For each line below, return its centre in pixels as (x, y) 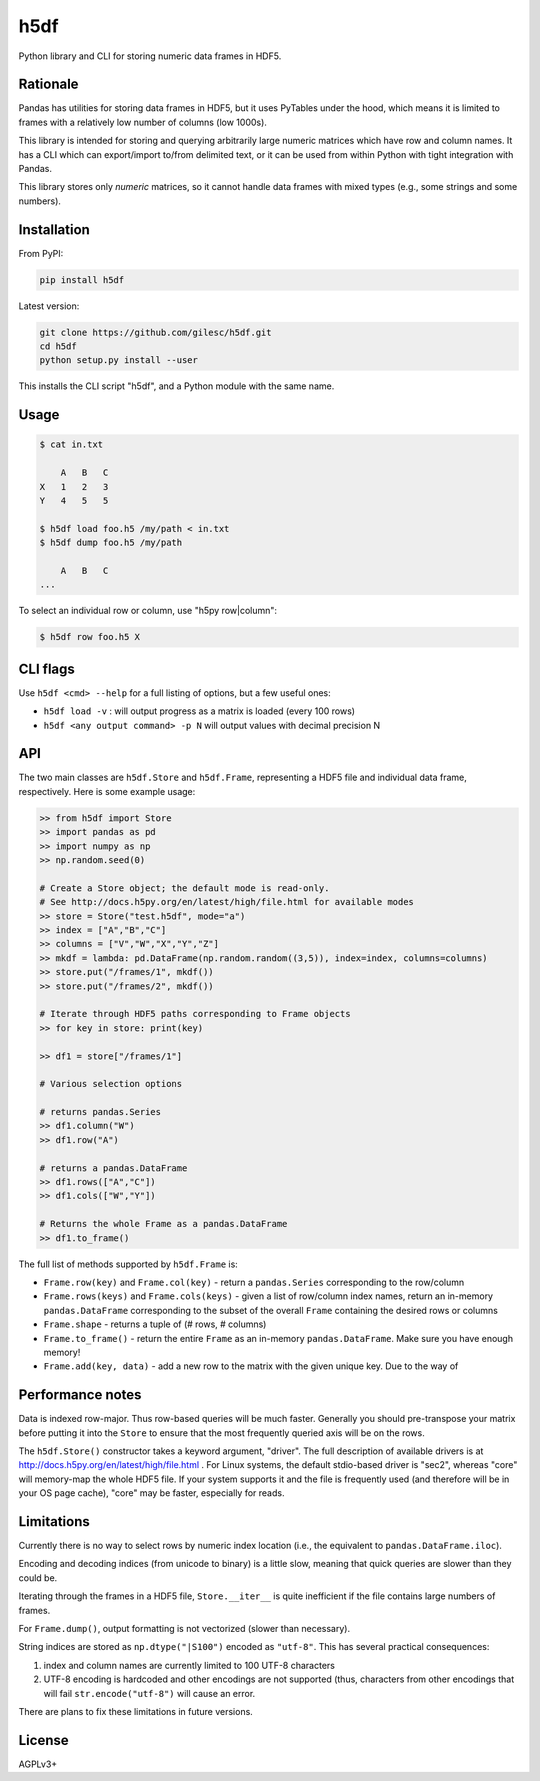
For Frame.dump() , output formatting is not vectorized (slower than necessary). (184, 1629)
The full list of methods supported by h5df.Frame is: (128, 1264)
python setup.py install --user (119, 360)
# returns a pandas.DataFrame (113, 1168)
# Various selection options (111, 1084)
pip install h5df (82, 279)
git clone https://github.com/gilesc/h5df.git (155, 332)
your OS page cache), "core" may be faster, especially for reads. (151, 1493)
